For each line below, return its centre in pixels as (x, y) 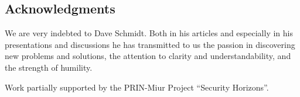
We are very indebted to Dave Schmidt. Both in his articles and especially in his (149, 33)
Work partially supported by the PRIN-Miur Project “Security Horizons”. (137, 87)
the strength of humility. (49, 67)
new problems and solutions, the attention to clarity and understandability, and (148, 56)
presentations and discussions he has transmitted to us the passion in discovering (150, 44)
